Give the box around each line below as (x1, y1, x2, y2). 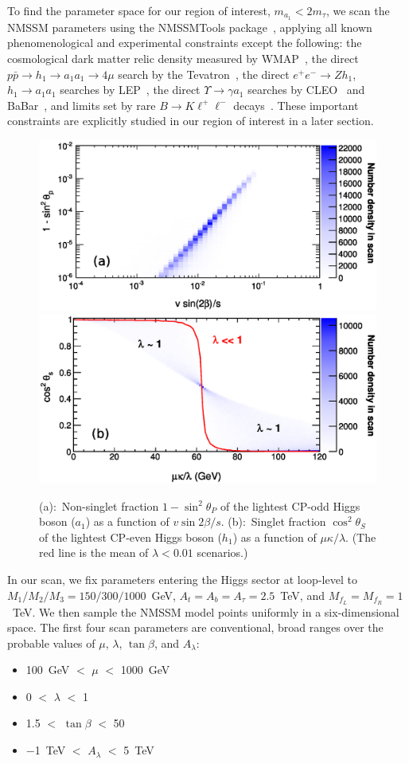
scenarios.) (197, 544, 248, 561)
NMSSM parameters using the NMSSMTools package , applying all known (7, 18, 372, 35)
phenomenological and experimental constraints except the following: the (7, 34, 362, 51)
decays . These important (233, 96, 359, 113)
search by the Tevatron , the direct (118, 65, 290, 82)
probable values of (7, 634, 95, 651)
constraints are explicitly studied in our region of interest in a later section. (7, 112, 374, 129)
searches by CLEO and (247, 81, 365, 98)
